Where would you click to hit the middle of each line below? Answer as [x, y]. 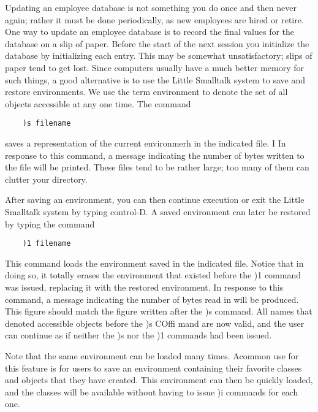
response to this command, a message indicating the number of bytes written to [155, 155]
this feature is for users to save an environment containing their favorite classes [153, 368]
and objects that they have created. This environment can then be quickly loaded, [159, 380]
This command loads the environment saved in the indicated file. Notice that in [154, 263]
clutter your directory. [46, 179]
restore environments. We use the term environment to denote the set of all [146, 92]
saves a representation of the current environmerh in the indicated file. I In [146, 143]
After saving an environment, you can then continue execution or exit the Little [155, 200]
